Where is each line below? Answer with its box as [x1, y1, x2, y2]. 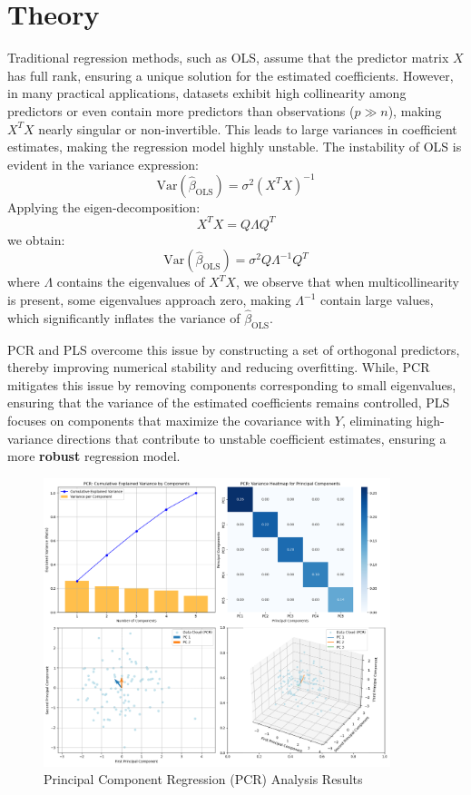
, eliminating [341, 411, 412, 430]
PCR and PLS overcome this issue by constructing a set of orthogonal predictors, [7, 339, 460, 358]
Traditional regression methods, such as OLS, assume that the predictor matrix [7, 48, 449, 67]
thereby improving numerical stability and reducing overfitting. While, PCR [7, 358, 430, 377]
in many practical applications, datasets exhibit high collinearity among [7, 83, 407, 103]
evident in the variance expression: [7, 154, 200, 173]
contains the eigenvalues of [56, 272, 205, 291]
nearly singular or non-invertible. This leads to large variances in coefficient [38, 119, 457, 138]
